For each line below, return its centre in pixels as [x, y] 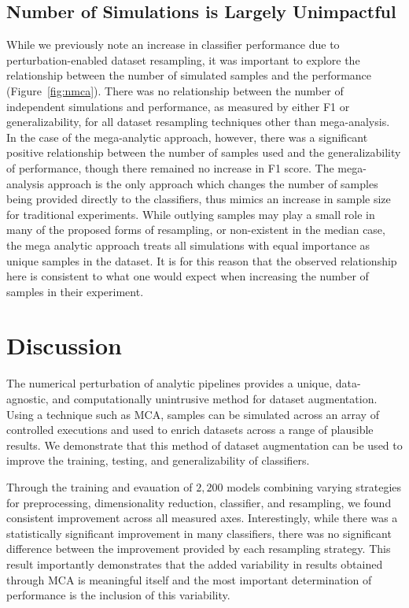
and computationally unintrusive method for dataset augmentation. [215, 399]
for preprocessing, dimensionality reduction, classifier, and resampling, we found [199, 502]
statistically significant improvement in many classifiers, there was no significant [199, 533]
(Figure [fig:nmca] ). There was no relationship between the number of [175, 90]
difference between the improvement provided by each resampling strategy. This [199, 549]
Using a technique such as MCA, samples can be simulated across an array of [193, 414]
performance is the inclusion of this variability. [118, 595]
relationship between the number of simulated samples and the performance [189, 75]
